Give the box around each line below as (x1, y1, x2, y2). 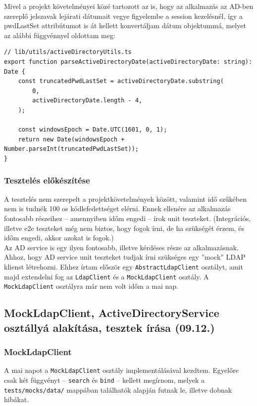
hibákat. (4, 394, 29, 405)
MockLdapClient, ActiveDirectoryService (4, 305, 219, 320)
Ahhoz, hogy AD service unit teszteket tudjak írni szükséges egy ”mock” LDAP (4, 252, 246, 262)
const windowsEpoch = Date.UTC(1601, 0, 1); (18, 126, 167, 134)
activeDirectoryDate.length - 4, (32, 97, 143, 104)
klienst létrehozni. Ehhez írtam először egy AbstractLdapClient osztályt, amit (4, 261, 243, 271)
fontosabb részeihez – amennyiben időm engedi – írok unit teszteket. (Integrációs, (4, 213, 251, 223)
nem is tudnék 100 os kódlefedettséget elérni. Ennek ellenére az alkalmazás (4, 203, 231, 214)
